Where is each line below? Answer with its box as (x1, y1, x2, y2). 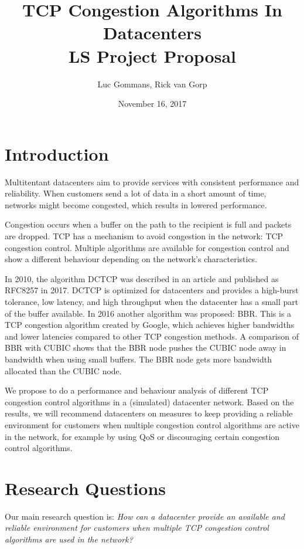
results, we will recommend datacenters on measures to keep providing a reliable (5, 407, 293, 419)
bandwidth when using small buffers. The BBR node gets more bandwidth (5, 353, 272, 365)
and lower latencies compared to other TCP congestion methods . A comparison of (5, 330, 299, 342)
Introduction (5, 141, 109, 165)
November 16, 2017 (118, 97, 187, 110)
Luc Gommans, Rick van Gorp (97, 77, 207, 90)
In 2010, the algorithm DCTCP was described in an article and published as (5, 272, 279, 284)
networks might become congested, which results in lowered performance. (5, 198, 267, 211)
